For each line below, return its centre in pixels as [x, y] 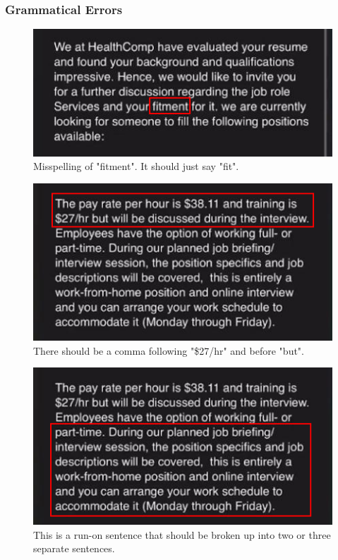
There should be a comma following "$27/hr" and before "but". [169, 350]
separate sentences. [74, 548]
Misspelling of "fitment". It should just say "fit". [136, 166]
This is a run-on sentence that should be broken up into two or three [182, 534]
